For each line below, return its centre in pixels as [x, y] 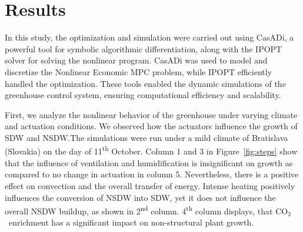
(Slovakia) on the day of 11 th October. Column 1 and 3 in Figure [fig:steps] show [151, 150]
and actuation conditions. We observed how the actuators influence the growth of [151, 126]
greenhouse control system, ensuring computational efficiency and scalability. [143, 95]
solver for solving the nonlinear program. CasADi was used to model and [136, 60]
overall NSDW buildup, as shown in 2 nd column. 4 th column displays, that [139, 210]
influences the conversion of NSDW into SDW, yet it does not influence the [140, 197]
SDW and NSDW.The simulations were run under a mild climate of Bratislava [146, 137]
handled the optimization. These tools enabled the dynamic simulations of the [145, 83]
